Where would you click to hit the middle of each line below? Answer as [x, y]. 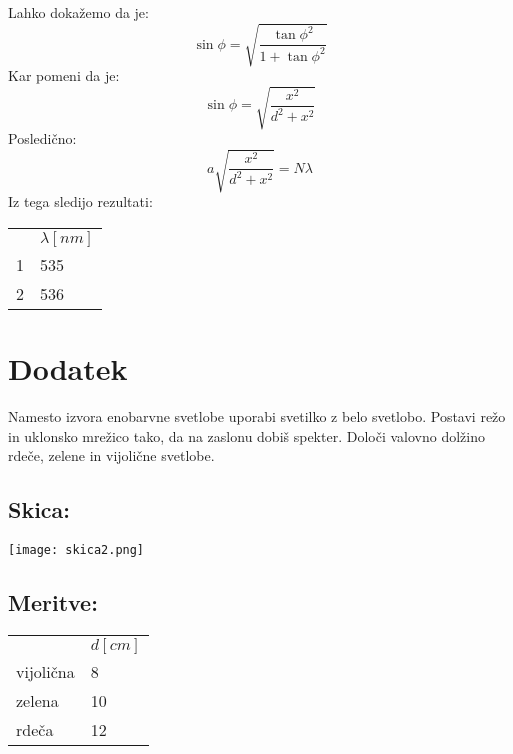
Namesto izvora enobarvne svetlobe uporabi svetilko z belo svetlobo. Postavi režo [257, 416]
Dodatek [68, 368]
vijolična [45, 671]
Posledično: [42, 138]
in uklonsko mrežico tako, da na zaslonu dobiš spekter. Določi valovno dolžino [246, 435]
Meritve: [53, 602]
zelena [37, 700]
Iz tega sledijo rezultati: [80, 201]
